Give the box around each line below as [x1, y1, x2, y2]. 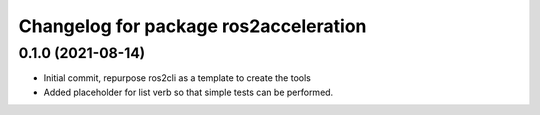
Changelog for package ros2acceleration [18, 15, 367, 37]
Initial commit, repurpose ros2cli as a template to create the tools [43, 72, 312, 84]
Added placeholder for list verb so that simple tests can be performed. [43, 86, 334, 98]
